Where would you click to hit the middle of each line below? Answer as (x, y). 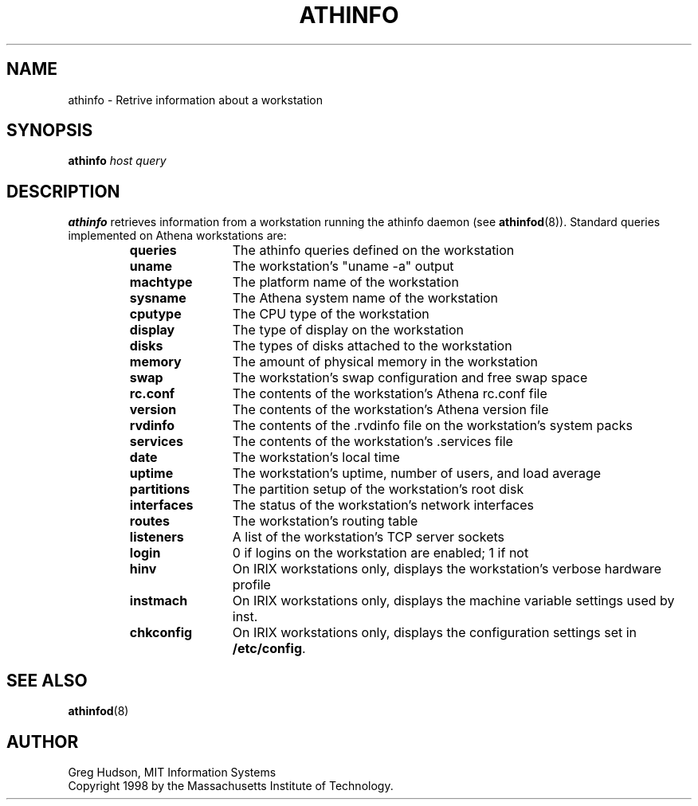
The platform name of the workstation (345, 282)
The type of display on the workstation (348, 330)
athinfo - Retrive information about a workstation (196, 100)
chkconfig (161, 633)
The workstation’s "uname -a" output (343, 266)
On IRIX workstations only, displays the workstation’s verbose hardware (447, 569)
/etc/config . (269, 649)
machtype (161, 282)
